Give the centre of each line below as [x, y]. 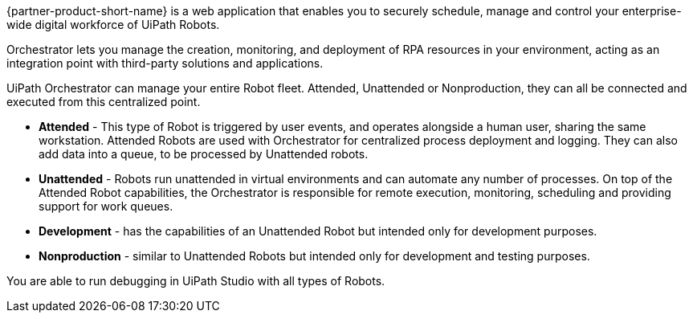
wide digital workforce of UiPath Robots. [113, 25]
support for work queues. [106, 206]
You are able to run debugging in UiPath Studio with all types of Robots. [196, 281]
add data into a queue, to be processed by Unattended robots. [204, 154]
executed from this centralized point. [104, 102]
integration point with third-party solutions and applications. [165, 63]
